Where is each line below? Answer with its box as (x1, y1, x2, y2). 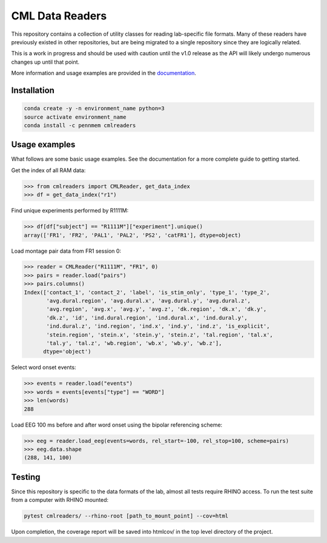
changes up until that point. (11, 58, 80, 65)
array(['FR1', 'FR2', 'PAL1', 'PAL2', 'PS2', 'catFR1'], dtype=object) (24, 232, 242, 239)
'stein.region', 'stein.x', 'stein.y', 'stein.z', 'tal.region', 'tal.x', (46, 331, 274, 338)
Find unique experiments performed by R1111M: (11, 207, 129, 215)
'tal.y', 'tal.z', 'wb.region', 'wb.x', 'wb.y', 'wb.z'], (46, 340, 222, 347)
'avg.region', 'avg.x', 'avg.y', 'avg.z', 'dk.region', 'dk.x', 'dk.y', (46, 306, 267, 313)
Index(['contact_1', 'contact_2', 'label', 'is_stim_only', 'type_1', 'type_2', (24, 288, 270, 296)
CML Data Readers (11, 9, 107, 22)
